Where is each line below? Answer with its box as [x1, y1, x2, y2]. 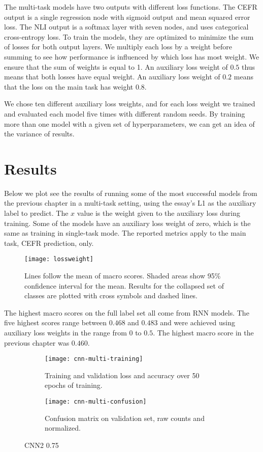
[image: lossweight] [24, 256, 94, 263]
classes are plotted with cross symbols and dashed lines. [24, 290, 198, 301]
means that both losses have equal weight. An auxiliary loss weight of [4, 71, 220, 82]
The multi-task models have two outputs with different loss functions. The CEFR [4, 2, 257, 12]
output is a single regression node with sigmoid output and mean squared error [4, 11, 250, 22]
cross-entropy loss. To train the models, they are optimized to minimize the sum [4, 31, 254, 42]
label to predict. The [4, 208, 69, 218]
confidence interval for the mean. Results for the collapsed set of [24, 280, 224, 291]
